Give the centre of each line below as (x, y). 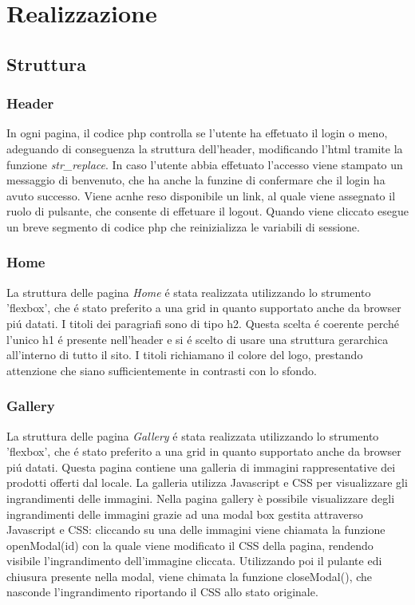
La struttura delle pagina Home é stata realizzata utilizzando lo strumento (189, 292)
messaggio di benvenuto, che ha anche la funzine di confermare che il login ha (196, 180)
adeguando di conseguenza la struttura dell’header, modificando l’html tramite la (205, 148)
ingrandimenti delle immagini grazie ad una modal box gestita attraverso (185, 514)
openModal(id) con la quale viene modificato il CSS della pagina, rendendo (190, 545)
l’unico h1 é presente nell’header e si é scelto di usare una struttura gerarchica (198, 339)
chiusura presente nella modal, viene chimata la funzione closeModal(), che (190, 576)
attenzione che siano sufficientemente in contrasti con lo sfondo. (162, 370)
